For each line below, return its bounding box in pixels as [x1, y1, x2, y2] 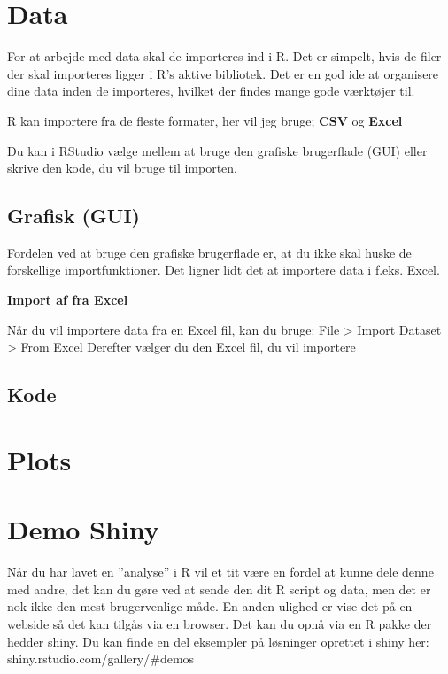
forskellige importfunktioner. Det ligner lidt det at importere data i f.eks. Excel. [7, 260, 440, 279]
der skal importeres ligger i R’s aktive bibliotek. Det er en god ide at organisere [7, 64, 439, 82]
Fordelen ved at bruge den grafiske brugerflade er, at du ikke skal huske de [7, 243, 412, 261]
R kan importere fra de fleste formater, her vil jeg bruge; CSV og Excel [7, 111, 403, 129]
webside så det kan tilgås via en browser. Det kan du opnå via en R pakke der [7, 614, 432, 632]
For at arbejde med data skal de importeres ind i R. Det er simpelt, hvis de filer [7, 47, 442, 66]
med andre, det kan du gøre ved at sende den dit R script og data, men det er [7, 579, 431, 598]
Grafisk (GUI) [7, 202, 140, 229]
